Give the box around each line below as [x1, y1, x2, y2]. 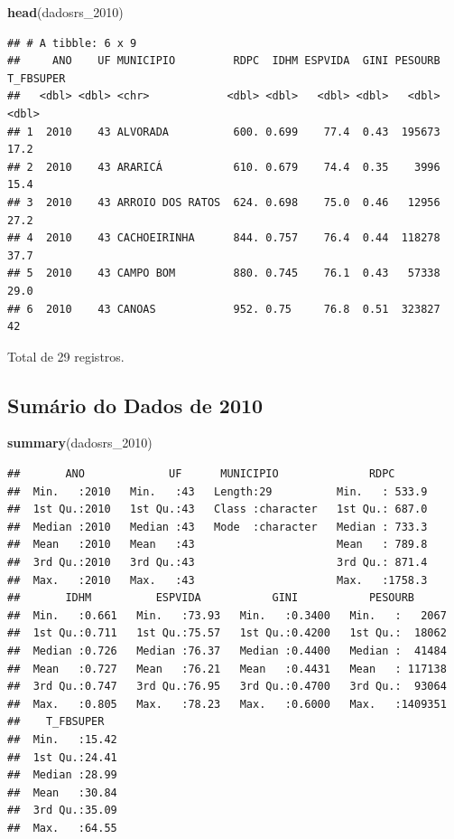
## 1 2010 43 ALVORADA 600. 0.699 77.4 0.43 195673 [7, 125, 440, 138]
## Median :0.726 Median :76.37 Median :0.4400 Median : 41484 [7, 645, 447, 658]
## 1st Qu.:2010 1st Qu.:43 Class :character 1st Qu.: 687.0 [7, 503, 428, 516]
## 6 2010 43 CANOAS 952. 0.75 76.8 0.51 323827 [7, 302, 440, 316]
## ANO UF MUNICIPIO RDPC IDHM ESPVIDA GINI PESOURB [7, 54, 440, 68]
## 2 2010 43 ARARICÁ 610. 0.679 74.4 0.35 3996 [7, 160, 440, 174]
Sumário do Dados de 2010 [7, 391, 264, 419]
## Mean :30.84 [7, 786, 117, 799]
